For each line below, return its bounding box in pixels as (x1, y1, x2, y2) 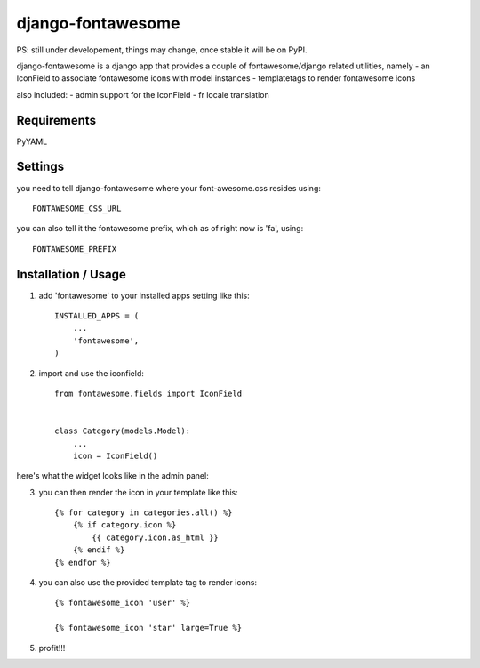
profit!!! (38, 642, 66, 653)
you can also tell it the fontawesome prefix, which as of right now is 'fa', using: (16, 223, 304, 234)
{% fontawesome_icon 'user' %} (54, 598, 191, 608)
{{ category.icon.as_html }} (92, 532, 220, 543)
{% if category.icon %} (72, 520, 177, 530)
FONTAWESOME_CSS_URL (32, 203, 122, 213)
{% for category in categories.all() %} (54, 508, 233, 518)
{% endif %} (72, 545, 125, 555)
